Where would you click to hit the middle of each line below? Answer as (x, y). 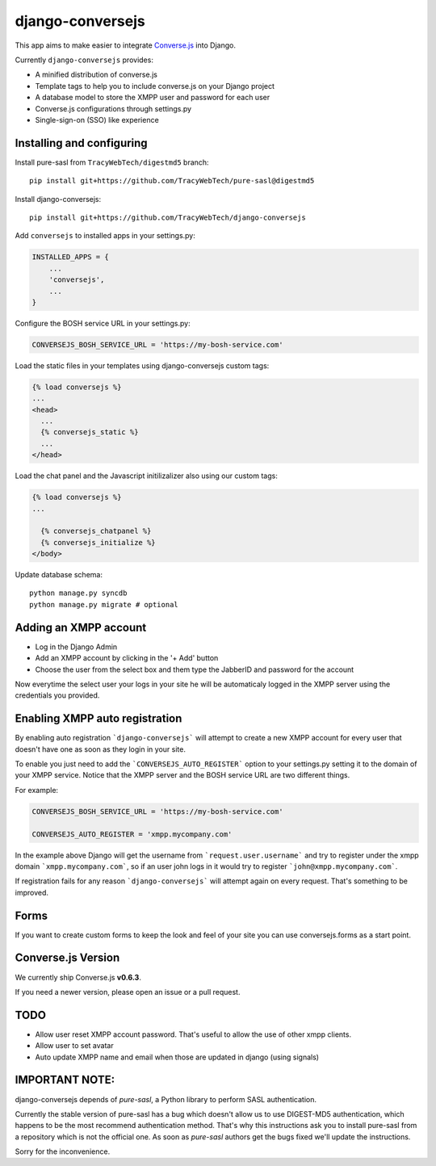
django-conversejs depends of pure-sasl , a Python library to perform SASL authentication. (166, 1099)
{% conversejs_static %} (90, 432)
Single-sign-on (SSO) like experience (97, 120)
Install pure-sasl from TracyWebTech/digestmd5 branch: (112, 162)
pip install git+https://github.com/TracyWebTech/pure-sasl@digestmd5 (172, 181)
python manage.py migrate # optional (104, 604)
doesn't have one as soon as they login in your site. (100, 749)
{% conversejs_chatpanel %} (96, 531)
